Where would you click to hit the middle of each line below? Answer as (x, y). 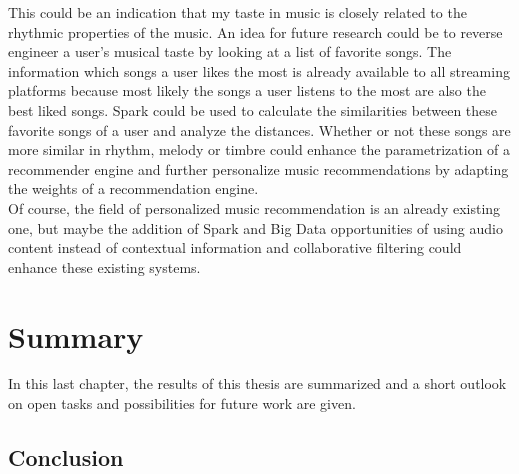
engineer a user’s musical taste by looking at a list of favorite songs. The (230, 51)
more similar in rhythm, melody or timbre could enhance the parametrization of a (259, 149)
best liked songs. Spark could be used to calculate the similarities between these (253, 109)
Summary (76, 335)
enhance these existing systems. (104, 266)
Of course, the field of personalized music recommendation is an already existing (254, 207)
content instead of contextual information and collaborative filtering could (235, 247)
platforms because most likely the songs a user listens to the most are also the (247, 90)
